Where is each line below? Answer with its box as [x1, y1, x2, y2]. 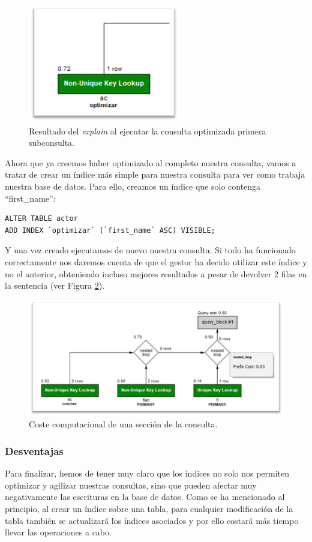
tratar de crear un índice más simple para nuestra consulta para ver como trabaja [5, 168, 305, 181]
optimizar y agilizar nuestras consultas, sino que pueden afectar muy [5, 478, 257, 491]
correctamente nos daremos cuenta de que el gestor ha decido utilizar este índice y [5, 255, 307, 268]
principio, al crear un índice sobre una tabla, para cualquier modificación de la [5, 502, 293, 515]
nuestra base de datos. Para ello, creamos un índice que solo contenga [5, 179, 261, 192]
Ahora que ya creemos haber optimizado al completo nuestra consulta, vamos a [5, 156, 296, 169]
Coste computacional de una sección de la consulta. [29, 418, 218, 430]
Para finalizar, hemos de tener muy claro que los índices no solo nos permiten [5, 467, 290, 480]
